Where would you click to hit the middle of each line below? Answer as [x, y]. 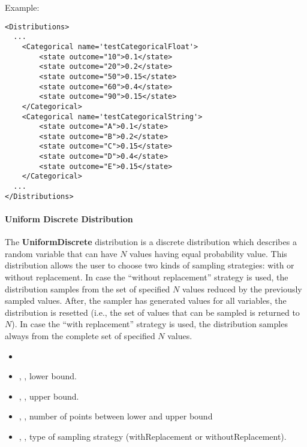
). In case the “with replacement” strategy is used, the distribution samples [150, 324]
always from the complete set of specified [80, 335]
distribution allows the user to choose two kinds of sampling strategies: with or [150, 265]
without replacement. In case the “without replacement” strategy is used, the [147, 277]
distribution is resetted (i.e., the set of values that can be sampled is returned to [152, 312]
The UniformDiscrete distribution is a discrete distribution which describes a [151, 242]
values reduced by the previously [242, 289]
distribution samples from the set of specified [88, 289]
